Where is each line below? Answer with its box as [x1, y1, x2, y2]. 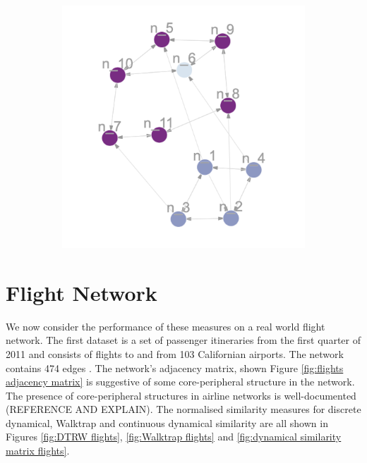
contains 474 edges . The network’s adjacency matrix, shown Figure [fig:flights [6, 360, 344, 375]
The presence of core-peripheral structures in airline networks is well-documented [6, 388, 356, 402]
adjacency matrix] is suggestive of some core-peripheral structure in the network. [6, 374, 355, 389]
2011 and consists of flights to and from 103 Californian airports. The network [6, 346, 344, 361]
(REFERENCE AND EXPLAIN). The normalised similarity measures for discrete [6, 402, 361, 416]
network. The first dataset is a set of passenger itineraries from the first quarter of [6, 333, 361, 347]
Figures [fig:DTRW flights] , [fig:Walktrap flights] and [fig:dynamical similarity [6, 429, 342, 444]
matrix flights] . [6, 443, 70, 458]
